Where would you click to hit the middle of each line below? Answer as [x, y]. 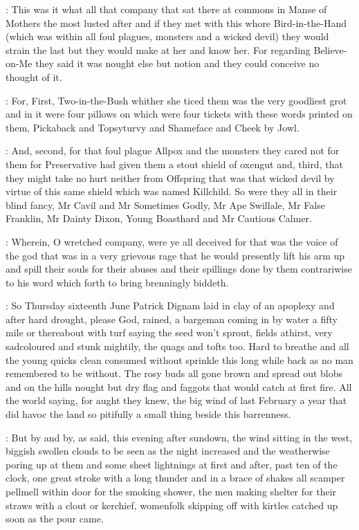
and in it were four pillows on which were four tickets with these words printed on [179, 114]
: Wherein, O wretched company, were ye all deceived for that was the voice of [172, 241]
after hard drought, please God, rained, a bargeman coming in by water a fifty [172, 319]
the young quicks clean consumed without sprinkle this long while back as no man [179, 359]
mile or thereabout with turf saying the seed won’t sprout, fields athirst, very [169, 332]
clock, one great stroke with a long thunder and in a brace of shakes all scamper [175, 478]
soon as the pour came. [55, 519]
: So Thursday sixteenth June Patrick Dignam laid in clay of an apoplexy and [170, 305]
